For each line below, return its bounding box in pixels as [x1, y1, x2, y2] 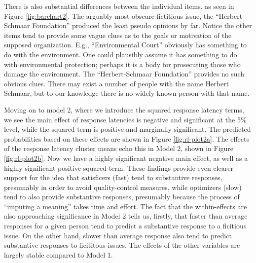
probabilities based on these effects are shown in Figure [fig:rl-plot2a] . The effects [4, 133, 250, 144]
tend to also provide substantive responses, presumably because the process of [4, 191, 240, 202]
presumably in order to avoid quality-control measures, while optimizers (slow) [4, 182, 242, 192]
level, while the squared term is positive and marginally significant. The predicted [4, 124, 251, 134]
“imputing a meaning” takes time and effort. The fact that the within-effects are [4, 201, 247, 211]
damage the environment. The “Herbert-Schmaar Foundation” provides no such [4, 69, 245, 79]
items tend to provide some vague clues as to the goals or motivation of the [4, 30, 232, 40]
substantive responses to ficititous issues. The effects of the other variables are [4, 240, 240, 250]
